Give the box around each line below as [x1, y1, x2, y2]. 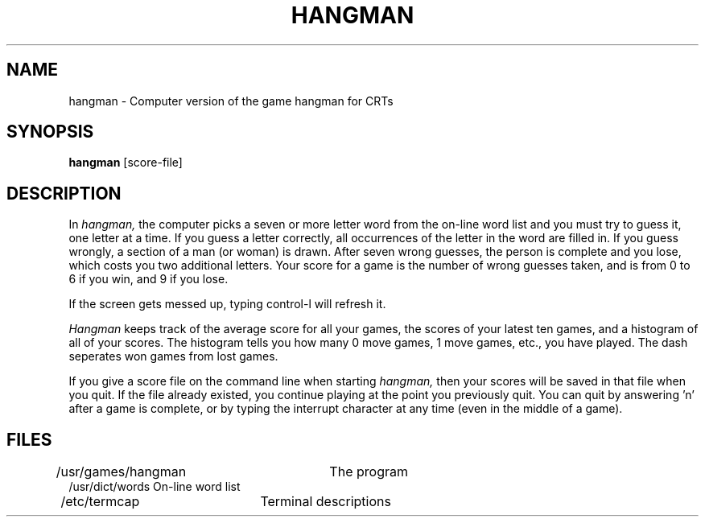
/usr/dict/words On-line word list [68, 480, 241, 494]
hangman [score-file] [68, 155, 183, 170]
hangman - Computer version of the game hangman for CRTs [68, 93, 394, 108]
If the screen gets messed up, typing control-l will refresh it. [68, 297, 386, 311]
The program [329, 463, 408, 480]
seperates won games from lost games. [68, 349, 278, 364]
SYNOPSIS [6, 121, 94, 142]
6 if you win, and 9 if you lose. [68, 272, 229, 286]
